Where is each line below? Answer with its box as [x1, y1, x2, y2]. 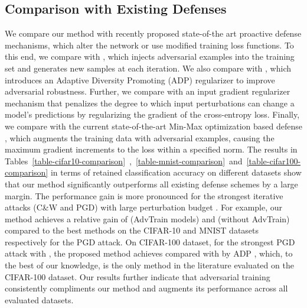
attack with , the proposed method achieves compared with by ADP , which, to [5, 247, 293, 260]
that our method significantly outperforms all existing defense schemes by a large [5, 177, 298, 190]
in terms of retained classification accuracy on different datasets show [50, 166, 302, 179]
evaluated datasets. [5, 293, 74, 306]
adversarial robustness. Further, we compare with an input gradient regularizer [5, 85, 290, 98]
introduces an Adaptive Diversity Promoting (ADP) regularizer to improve [5, 73, 275, 86]
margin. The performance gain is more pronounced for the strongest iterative [5, 189, 283, 202]
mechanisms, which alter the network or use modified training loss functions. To [5, 38, 294, 51]
